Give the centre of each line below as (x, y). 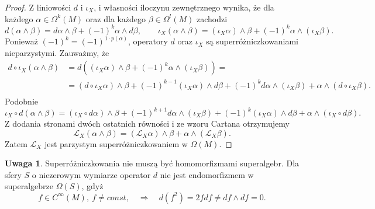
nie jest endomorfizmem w (207, 174)
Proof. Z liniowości (38, 7)
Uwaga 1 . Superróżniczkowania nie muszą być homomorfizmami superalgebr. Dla (152, 163)
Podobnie (21, 101)
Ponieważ (21, 41)
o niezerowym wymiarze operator (91, 174)
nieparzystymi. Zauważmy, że (57, 52)
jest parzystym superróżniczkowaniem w (116, 143)
